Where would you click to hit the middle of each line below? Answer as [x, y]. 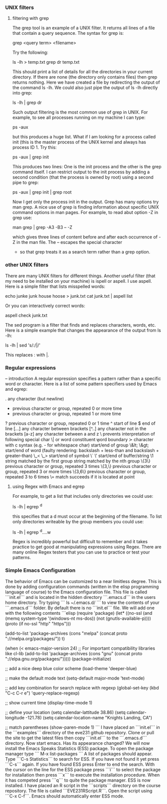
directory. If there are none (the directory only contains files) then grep [85, 77]
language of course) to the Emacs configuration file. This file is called [76, 592]
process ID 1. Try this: [35, 147]
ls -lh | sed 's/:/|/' [23, 345]
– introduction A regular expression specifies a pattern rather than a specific [83, 378]
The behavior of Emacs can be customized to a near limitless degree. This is [83, 581]
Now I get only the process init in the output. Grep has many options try [85, 202]
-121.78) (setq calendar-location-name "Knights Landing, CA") [89, 717]
